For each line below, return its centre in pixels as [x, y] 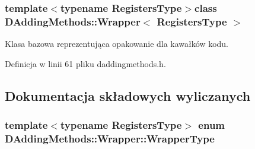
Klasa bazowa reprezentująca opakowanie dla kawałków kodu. [117, 44]
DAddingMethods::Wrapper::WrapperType [110, 138]
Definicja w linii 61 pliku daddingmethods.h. [85, 63]
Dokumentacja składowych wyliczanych [128, 95]
